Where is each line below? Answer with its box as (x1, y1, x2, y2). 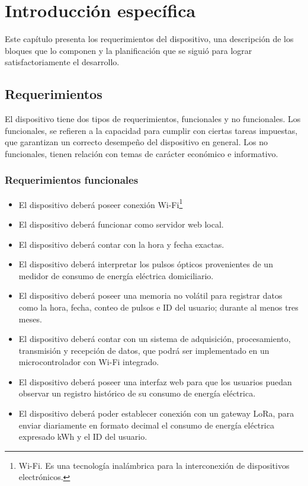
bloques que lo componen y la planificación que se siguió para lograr (5, 44, 252, 56)
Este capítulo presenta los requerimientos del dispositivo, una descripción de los (5, 33, 294, 45)
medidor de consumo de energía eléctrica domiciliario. (18, 269, 214, 282)
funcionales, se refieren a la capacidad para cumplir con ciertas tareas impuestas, (5, 124, 298, 136)
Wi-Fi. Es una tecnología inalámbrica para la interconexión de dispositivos (18, 459, 290, 471)
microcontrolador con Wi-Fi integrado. (18, 356, 159, 368)
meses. (18, 312, 42, 325)
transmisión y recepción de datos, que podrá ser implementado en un (18, 344, 269, 356)
